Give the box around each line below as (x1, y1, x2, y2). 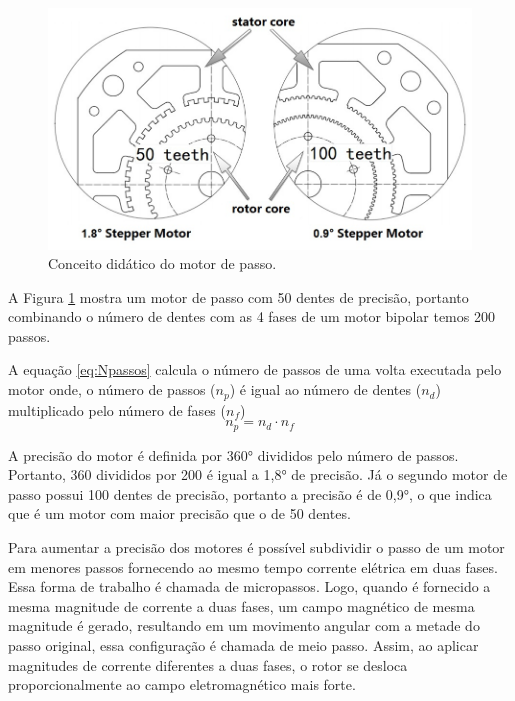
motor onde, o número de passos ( (8, 379, 216, 400)
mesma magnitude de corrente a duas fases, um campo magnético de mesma (8, 595, 475, 616)
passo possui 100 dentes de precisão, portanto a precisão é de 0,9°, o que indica (8, 483, 492, 504)
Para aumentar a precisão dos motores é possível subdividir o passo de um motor (8, 536, 505, 557)
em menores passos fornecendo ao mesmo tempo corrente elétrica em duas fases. (8, 556, 498, 577)
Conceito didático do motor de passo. (48, 253, 277, 274)
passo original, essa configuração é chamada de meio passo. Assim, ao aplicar (8, 634, 479, 655)
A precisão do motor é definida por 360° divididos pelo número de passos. (8, 444, 459, 465)
